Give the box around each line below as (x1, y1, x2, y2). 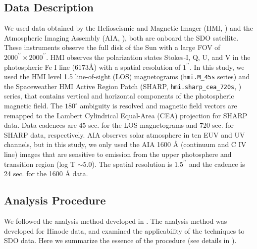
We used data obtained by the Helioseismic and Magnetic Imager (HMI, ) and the (4, 23, 253, 33)
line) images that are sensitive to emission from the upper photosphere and (4, 149, 232, 159)
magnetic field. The (4, 100, 63, 111)
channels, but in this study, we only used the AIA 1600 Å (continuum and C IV (4, 139, 247, 149)
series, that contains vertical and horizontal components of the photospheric (4, 91, 234, 101)
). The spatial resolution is (92, 158, 172, 169)
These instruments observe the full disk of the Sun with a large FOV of (4, 42, 220, 52)
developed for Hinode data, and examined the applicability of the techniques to (4, 225, 245, 236)
